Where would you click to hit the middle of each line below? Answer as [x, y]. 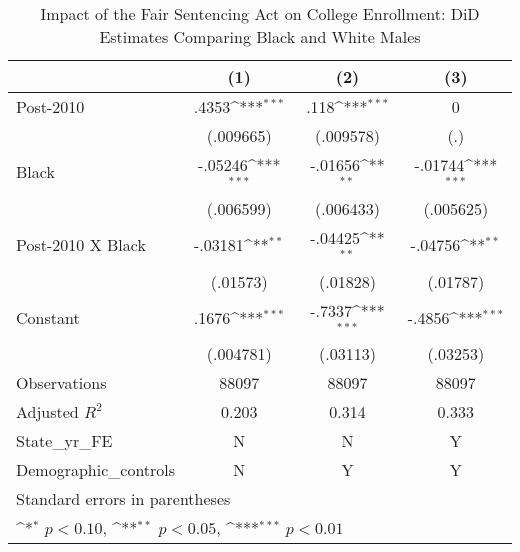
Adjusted [47, 412]
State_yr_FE [64, 441]
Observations [61, 383]
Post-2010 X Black [81, 245]
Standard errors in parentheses [123, 499]
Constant [48, 317]
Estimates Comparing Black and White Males [260, 36]
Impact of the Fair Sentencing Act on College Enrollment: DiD [260, 13]
